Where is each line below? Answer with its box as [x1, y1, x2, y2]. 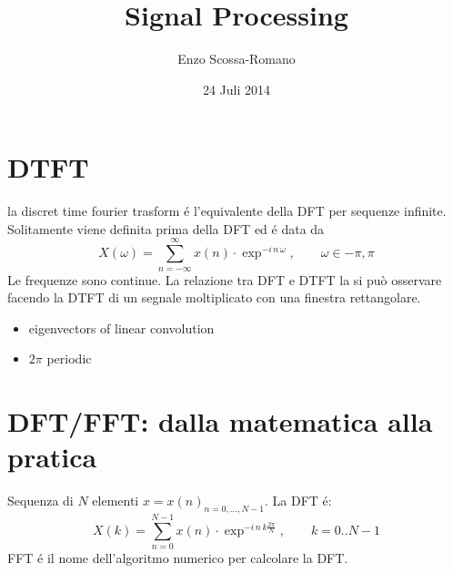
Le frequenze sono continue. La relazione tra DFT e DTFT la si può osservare [7, 270, 442, 289]
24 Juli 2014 [202, 79, 271, 98]
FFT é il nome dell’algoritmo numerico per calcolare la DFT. [7, 548, 348, 568]
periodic [46, 349, 92, 368]
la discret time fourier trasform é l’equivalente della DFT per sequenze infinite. [7, 201, 447, 220]
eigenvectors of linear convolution [28, 318, 215, 337]
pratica [7, 438, 97, 476]
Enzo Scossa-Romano [177, 49, 296, 68]
